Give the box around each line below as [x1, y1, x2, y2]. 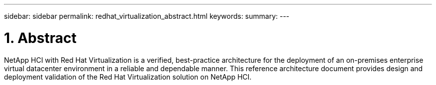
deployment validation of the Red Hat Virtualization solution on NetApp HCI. [4, 72, 252, 81]
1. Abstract [4, 29, 77, 46]
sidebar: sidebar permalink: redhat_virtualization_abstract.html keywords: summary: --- [4, 12, 290, 20]
